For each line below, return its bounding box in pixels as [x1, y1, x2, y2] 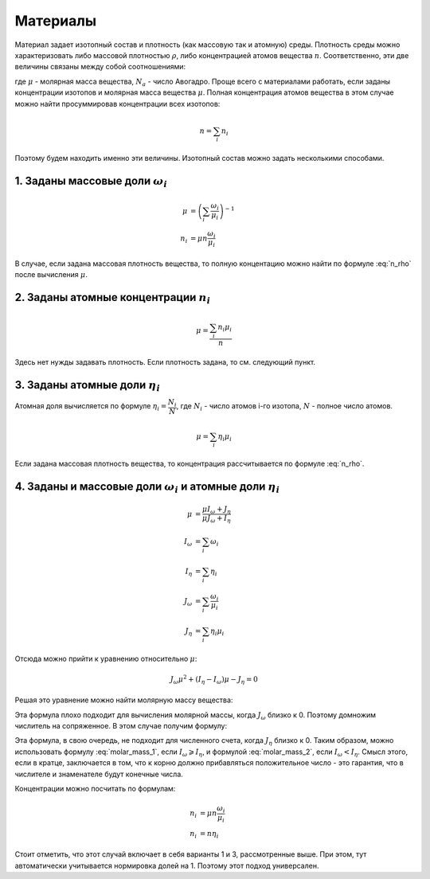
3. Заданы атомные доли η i [14, 378, 161, 394]
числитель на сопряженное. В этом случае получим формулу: [14, 721, 227, 731]
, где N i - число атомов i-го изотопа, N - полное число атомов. [176, 401, 393, 413]
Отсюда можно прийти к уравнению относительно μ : [14, 654, 197, 663]
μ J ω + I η [201, 514, 231, 525]
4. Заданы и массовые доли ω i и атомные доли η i [14, 480, 280, 495]
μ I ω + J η [201, 504, 231, 515]
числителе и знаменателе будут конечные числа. [14, 769, 183, 779]
